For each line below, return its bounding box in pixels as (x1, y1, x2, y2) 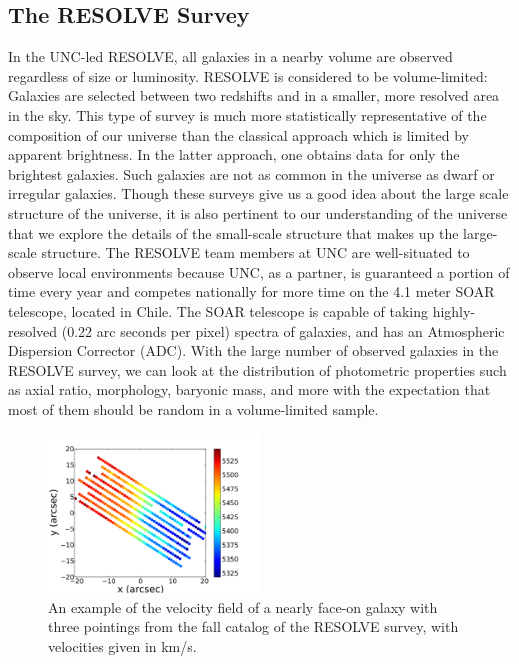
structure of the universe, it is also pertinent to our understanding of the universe (8, 202, 508, 223)
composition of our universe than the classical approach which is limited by (8, 124, 469, 145)
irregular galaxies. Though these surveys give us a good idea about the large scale (8, 183, 509, 204)
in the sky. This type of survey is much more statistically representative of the (8, 104, 487, 125)
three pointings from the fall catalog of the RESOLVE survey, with (48, 616, 459, 637)
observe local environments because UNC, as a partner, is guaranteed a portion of (8, 261, 510, 282)
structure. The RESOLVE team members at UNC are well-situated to (41, 242, 470, 263)
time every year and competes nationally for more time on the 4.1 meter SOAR (8, 281, 495, 302)
